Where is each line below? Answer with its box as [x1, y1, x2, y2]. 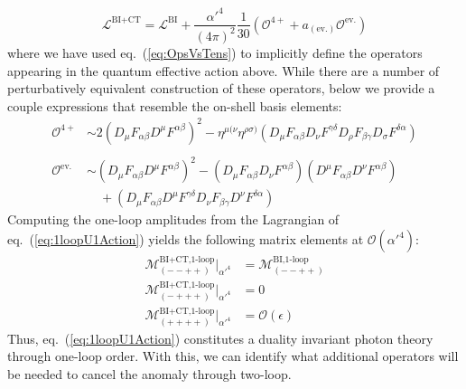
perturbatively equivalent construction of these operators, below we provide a [7, 79, 435, 98]
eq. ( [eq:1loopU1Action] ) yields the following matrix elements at [7, 230, 364, 248]
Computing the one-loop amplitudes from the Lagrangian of [7, 210, 340, 229]
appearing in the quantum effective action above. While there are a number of [7, 61, 440, 80]
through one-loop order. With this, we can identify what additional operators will [7, 346, 459, 365]
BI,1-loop [273, 255, 309, 265]
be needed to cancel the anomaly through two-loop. [7, 364, 292, 383]
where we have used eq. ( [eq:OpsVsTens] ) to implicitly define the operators [7, 43, 423, 62]
